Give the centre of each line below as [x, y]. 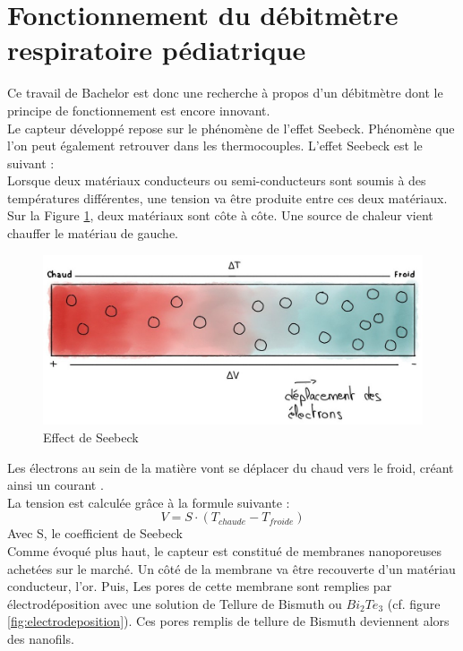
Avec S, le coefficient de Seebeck [95, 533]
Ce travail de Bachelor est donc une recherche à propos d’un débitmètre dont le [225, 93]
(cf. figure [414, 603]
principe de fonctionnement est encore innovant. [139, 110]
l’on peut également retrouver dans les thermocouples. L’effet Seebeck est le [215, 146]
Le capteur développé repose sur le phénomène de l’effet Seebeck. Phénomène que [231, 128]
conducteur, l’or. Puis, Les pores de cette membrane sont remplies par [200, 586]
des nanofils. [41, 638]
